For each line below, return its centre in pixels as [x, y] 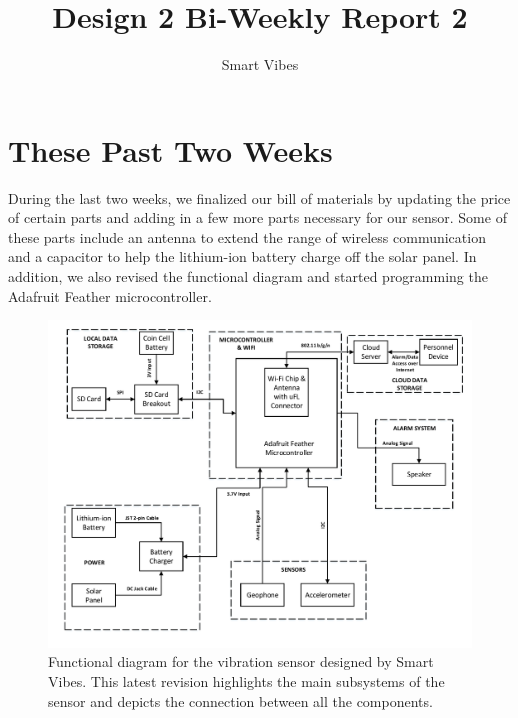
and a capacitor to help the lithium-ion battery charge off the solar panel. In [242, 256]
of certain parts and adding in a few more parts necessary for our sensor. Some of [257, 217]
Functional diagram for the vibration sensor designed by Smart [241, 661]
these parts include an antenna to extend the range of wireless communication [247, 236]
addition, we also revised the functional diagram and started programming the [248, 276]
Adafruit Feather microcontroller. [110, 295]
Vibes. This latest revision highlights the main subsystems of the [246, 680]
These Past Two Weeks [170, 149]
